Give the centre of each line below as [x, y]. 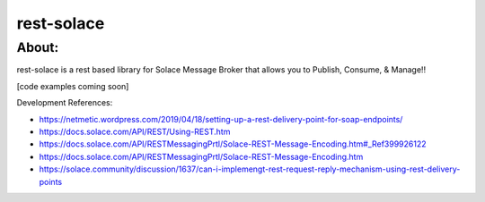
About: [38, 47]
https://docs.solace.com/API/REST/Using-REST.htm [135, 131]
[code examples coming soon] [73, 86]
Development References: [65, 103]
